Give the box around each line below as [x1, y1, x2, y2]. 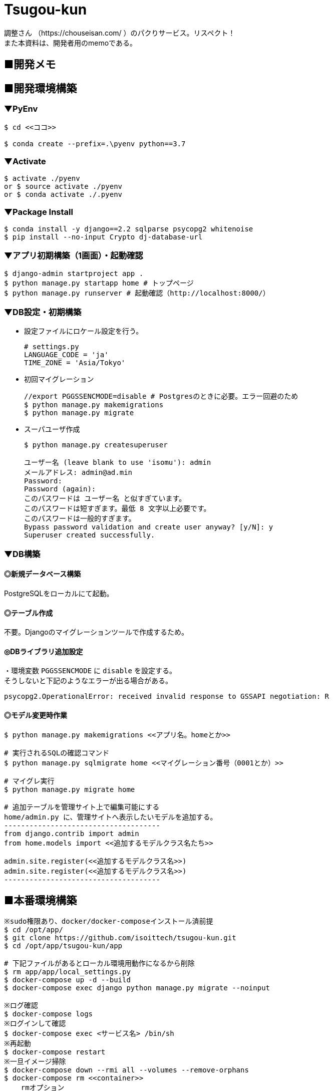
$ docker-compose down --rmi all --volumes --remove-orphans [4, 1066, 249, 1074]
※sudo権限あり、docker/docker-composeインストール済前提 [4, 917, 213, 926]
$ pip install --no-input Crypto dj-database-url [4, 232, 203, 241]
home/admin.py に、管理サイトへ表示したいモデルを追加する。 [4, 812, 217, 821]
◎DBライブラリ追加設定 [4, 647, 83, 656]
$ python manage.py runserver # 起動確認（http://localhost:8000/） [4, 289, 270, 297]
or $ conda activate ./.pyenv [4, 190, 123, 199]
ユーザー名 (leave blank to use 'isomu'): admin [24, 458, 211, 467]
